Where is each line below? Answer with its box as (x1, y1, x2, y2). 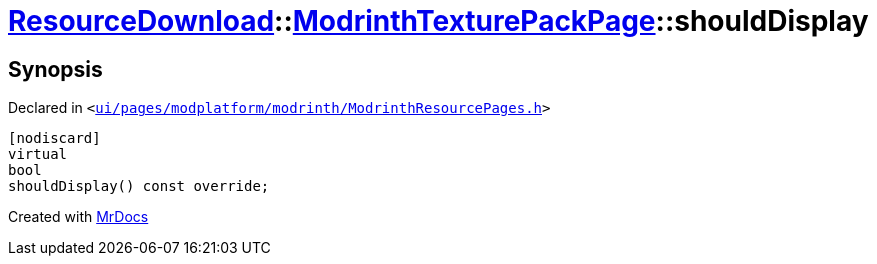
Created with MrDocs (8, 208, 149, 226)
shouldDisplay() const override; (8, 178, 270, 195)
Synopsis (8, 56, 103, 82)
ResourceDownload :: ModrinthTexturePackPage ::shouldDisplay (8, 4, 869, 38)
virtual (8, 146, 68, 163)
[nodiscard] (8, 130, 101, 147)
